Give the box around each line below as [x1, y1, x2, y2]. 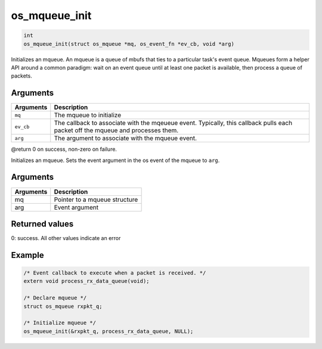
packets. [11, 72, 32, 80]
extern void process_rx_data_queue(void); [23, 278, 150, 285]
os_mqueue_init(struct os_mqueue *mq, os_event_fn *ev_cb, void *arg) [23, 40, 235, 47]
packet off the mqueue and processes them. [54, 126, 179, 135]
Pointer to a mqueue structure [54, 195, 138, 204]
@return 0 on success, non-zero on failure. [11, 146, 117, 153]
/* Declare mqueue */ [23, 295, 87, 301]
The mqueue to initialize [54, 111, 122, 119]
